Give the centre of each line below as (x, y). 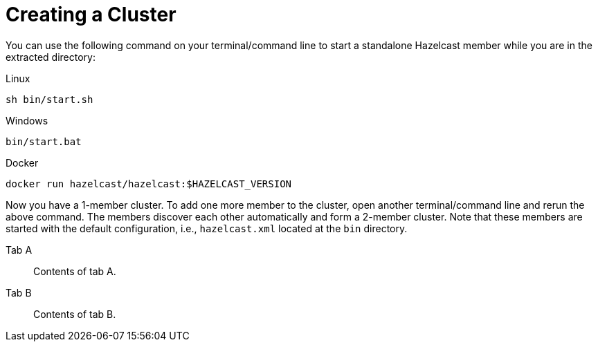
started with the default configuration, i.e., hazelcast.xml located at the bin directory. (207, 228)
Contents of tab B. (75, 314)
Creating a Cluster (91, 15)
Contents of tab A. (75, 271)
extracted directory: (51, 57)
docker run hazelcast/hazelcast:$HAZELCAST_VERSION (149, 184)
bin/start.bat (44, 141)
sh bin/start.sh (49, 99)
